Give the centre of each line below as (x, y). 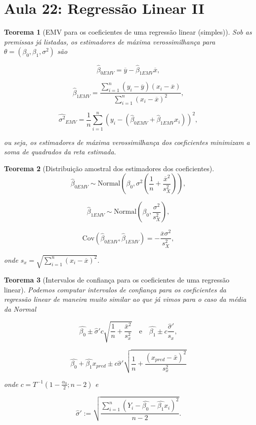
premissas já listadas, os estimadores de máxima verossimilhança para (110, 41)
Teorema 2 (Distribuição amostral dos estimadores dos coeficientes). (109, 168)
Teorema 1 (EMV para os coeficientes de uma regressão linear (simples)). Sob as (128, 32)
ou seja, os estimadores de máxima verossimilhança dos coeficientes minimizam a (127, 142)
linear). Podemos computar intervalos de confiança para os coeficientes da (115, 289)
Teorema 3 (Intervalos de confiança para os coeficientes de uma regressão (117, 280)
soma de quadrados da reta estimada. (60, 152)
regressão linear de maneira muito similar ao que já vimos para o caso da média (125, 299)
